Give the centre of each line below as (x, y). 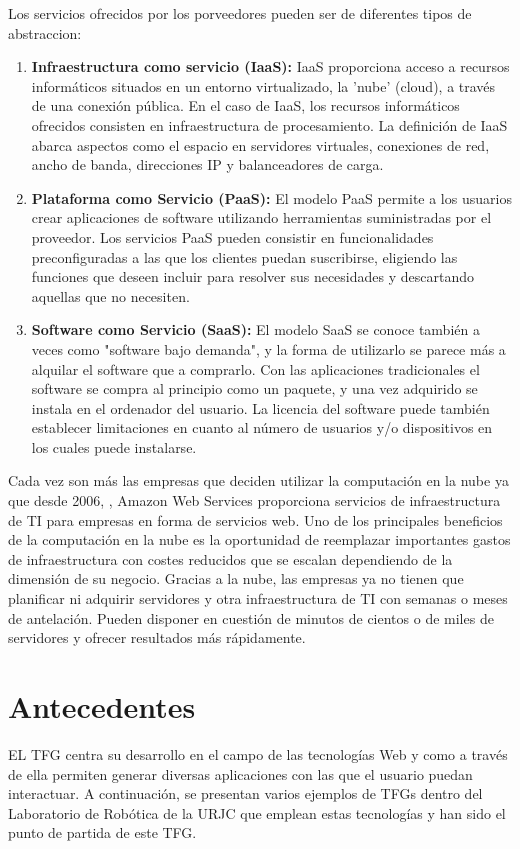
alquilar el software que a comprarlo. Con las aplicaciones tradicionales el (255, 368)
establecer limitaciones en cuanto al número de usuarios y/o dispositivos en (262, 427)
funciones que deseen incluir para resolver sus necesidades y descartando (252, 276)
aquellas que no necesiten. (110, 295)
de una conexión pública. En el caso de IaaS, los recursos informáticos (245, 105)
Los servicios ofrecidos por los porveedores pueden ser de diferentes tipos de (240, 13)
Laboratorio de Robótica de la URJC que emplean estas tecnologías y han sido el (257, 812)
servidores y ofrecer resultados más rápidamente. (157, 637)
